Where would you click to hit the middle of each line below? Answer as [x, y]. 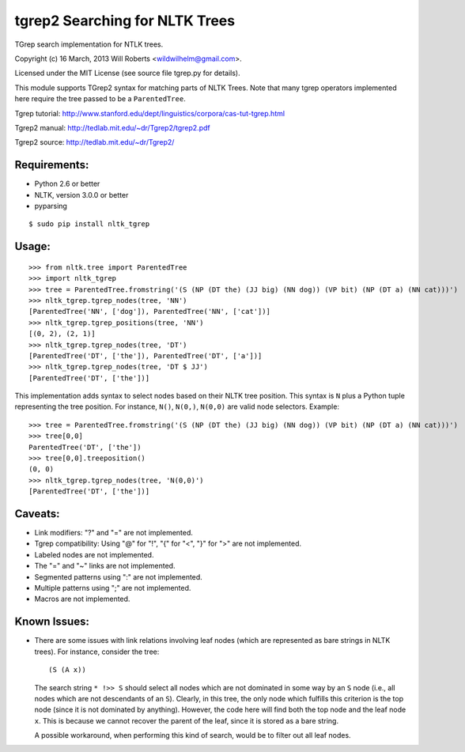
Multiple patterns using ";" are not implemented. [113, 588]
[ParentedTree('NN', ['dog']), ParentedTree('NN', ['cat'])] [149, 312]
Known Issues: [52, 622]
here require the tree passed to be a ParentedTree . [100, 99]
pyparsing [51, 206]
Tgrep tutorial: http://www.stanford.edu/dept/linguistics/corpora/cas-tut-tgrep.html [149, 113]
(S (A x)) [67, 670]
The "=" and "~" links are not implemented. [105, 566]
